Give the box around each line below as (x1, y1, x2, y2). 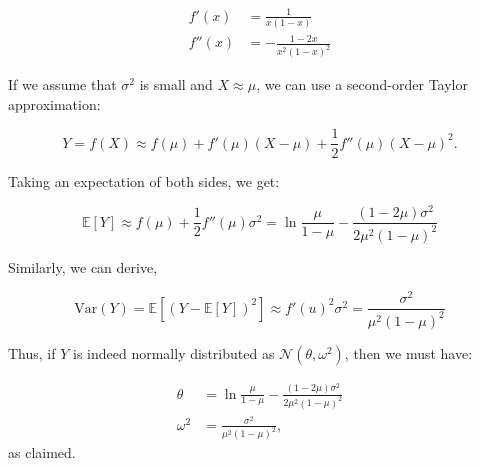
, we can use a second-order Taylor (256, 74, 468, 95)
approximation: (8, 93, 101, 114)
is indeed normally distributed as (73, 342, 275, 363)
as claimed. (8, 442, 76, 463)
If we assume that (8, 74, 117, 95)
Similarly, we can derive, (8, 256, 158, 277)
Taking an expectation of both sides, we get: (8, 170, 280, 191)
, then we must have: (344, 342, 473, 363)
